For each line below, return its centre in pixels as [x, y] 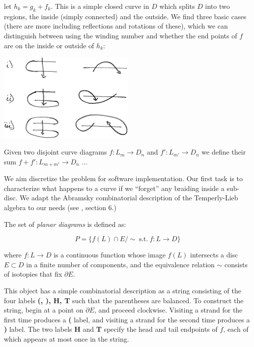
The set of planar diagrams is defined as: [65, 224]
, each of [236, 329]
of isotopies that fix [33, 274]
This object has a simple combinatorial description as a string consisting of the [123, 290]
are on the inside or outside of [49, 45]
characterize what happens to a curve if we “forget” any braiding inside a [114, 188]
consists [236, 264]
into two [217, 6]
